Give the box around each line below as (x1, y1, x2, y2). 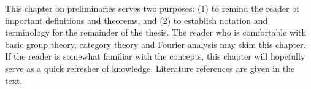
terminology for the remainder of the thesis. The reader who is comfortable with (5, 26, 307, 39)
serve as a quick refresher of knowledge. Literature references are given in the (5, 61, 295, 74)
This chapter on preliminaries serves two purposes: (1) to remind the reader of (5, 2, 299, 14)
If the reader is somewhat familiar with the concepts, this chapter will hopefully (5, 50, 305, 63)
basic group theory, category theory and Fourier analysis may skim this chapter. (5, 37, 306, 50)
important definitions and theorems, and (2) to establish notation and (5, 14, 268, 26)
